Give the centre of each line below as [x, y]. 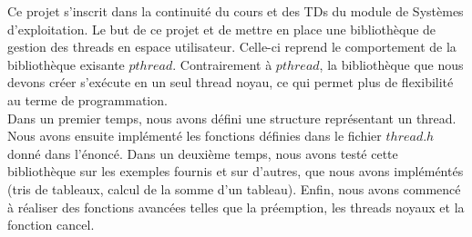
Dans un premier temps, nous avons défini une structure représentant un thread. [232, 118]
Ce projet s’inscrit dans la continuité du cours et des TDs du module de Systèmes [236, 11]
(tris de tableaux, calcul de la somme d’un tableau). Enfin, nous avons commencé [234, 188]
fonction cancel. [51, 225]
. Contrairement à [222, 64]
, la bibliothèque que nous [391, 64]
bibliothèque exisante [66, 64]
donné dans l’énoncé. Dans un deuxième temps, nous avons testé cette [203, 153]
